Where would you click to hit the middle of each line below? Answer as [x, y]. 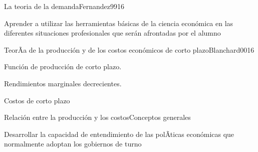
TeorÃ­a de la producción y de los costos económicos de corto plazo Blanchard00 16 [129, 49]
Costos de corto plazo [37, 100]
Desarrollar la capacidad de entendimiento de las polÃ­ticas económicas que [119, 134]
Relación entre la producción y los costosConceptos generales [97, 117]
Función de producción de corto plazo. [63, 66]
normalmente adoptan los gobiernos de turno [73, 144]
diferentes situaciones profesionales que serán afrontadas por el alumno [112, 33]
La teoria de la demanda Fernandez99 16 [64, 6]
